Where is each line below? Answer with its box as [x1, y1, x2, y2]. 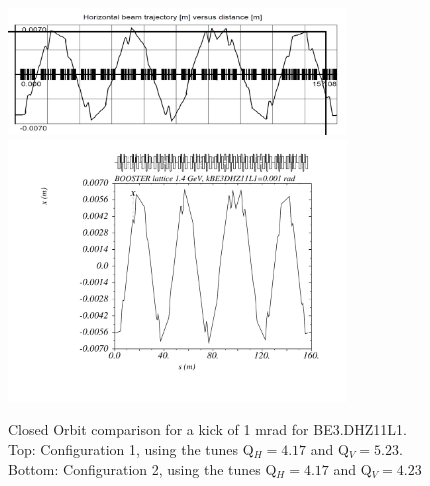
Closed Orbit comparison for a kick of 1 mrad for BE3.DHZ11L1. [8, 419, 407, 440]
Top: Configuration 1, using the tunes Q [8, 438, 254, 459]
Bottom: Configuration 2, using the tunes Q [8, 458, 277, 479]
